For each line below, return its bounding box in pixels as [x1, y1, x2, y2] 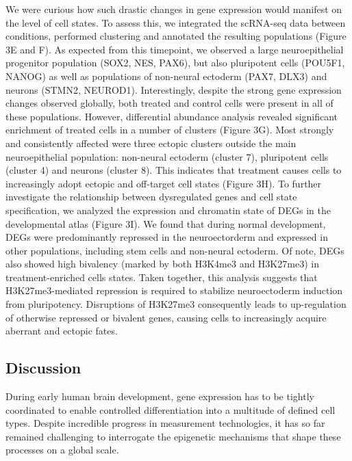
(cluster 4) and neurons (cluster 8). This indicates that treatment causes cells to [5, 163, 342, 177]
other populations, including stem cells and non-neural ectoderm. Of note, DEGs [5, 243, 344, 257]
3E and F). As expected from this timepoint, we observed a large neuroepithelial [5, 42, 344, 56]
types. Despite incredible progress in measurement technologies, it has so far [5, 416, 325, 430]
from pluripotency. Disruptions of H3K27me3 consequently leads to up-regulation [5, 297, 347, 311]
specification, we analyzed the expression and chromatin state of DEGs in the [5, 202, 331, 217]
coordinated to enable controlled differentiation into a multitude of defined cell [5, 402, 336, 417]
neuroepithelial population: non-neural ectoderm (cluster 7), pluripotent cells [5, 149, 329, 163]
